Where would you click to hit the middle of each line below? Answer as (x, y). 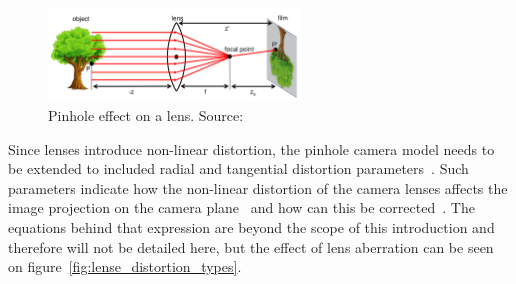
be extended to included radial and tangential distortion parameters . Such (238, 168)
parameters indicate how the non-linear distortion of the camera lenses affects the (258, 187)
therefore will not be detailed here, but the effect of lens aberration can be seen (251, 246)
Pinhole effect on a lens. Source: (146, 115)
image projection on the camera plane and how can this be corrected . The (241, 207)
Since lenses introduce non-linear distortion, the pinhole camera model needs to (251, 148)
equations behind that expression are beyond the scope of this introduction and (251, 226)
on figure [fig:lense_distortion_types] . (125, 266)
